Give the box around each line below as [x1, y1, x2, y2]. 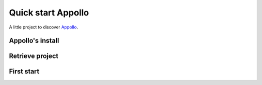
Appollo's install [9, 37, 59, 45]
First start [9, 68, 40, 76]
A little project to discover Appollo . [9, 24, 78, 30]
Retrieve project [9, 52, 59, 60]
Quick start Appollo [9, 7, 89, 18]
